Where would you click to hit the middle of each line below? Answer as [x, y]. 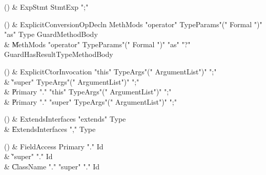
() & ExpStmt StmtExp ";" [46, 7]
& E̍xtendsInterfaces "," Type [50, 129]
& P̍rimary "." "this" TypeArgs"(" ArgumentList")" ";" [88, 92]
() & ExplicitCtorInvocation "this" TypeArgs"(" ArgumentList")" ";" [110, 71]
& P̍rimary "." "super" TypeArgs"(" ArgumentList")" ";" [90, 101]
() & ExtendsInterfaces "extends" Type [65, 119]
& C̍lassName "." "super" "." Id [52, 166]
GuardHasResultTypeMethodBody [59, 54]
